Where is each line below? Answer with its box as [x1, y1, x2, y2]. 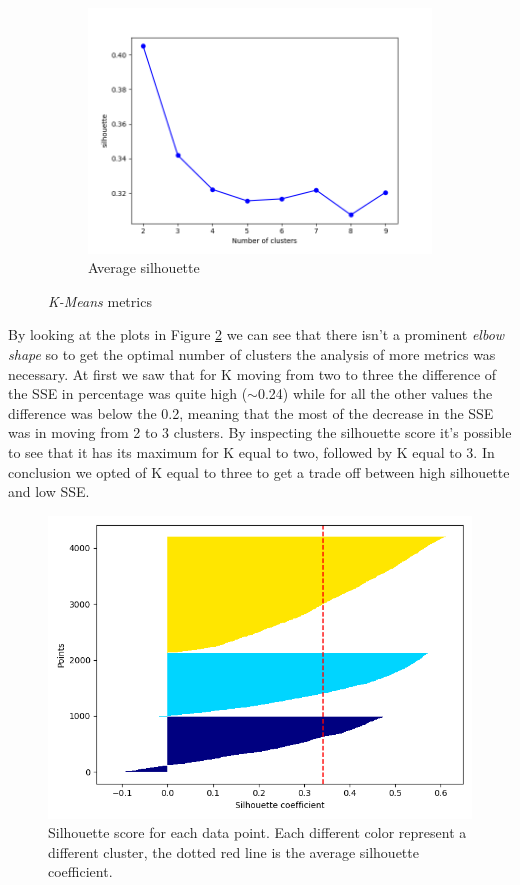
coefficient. [48, 861, 113, 882]
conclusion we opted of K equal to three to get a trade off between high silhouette [8, 461, 510, 482]
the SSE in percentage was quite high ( [8, 383, 248, 404]
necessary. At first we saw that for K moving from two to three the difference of [8, 363, 497, 384]
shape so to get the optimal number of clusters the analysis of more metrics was [8, 344, 496, 365]
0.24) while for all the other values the [257, 383, 493, 404]
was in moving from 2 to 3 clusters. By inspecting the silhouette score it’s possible [8, 422, 512, 443]
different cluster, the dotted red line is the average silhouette [48, 841, 419, 862]
